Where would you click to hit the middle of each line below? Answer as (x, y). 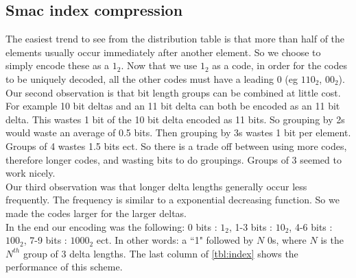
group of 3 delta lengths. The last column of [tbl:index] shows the (161, 253)
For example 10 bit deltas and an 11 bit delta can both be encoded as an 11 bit (173, 106)
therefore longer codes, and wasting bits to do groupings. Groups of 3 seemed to (174, 159)
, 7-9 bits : (45, 240)
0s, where (287, 240)
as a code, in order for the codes (280, 65)
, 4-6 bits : (311, 226)
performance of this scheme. (64, 267)
